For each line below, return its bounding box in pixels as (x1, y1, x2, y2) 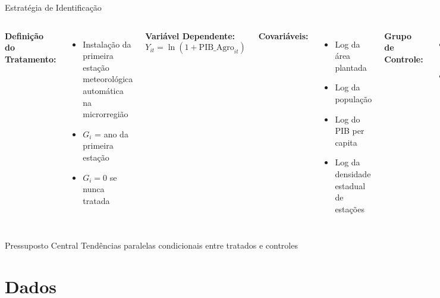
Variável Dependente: (145, 29, 235, 42)
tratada (83, 194, 110, 206)
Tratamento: (5, 52, 56, 65)
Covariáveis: (258, 29, 309, 42)
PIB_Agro (199, 43, 234, 52)
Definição (5, 29, 44, 42)
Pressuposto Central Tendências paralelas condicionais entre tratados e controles (5, 239, 298, 252)
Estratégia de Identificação (5, 1, 102, 13)
